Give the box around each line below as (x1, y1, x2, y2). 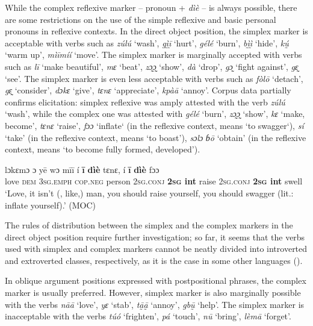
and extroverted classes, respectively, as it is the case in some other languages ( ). (5, 254, 303, 266)
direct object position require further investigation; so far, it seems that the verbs (5, 230, 305, 243)
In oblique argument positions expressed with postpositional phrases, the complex (5, 274, 306, 287)
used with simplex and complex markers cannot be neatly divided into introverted (5, 242, 308, 255)
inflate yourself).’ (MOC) (5, 198, 96, 211)
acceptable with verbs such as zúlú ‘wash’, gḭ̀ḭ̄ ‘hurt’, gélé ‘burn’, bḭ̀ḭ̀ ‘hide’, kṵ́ (5, 36, 289, 49)
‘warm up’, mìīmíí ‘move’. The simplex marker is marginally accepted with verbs (5, 48, 302, 61)
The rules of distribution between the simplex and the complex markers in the (5, 219, 293, 231)
